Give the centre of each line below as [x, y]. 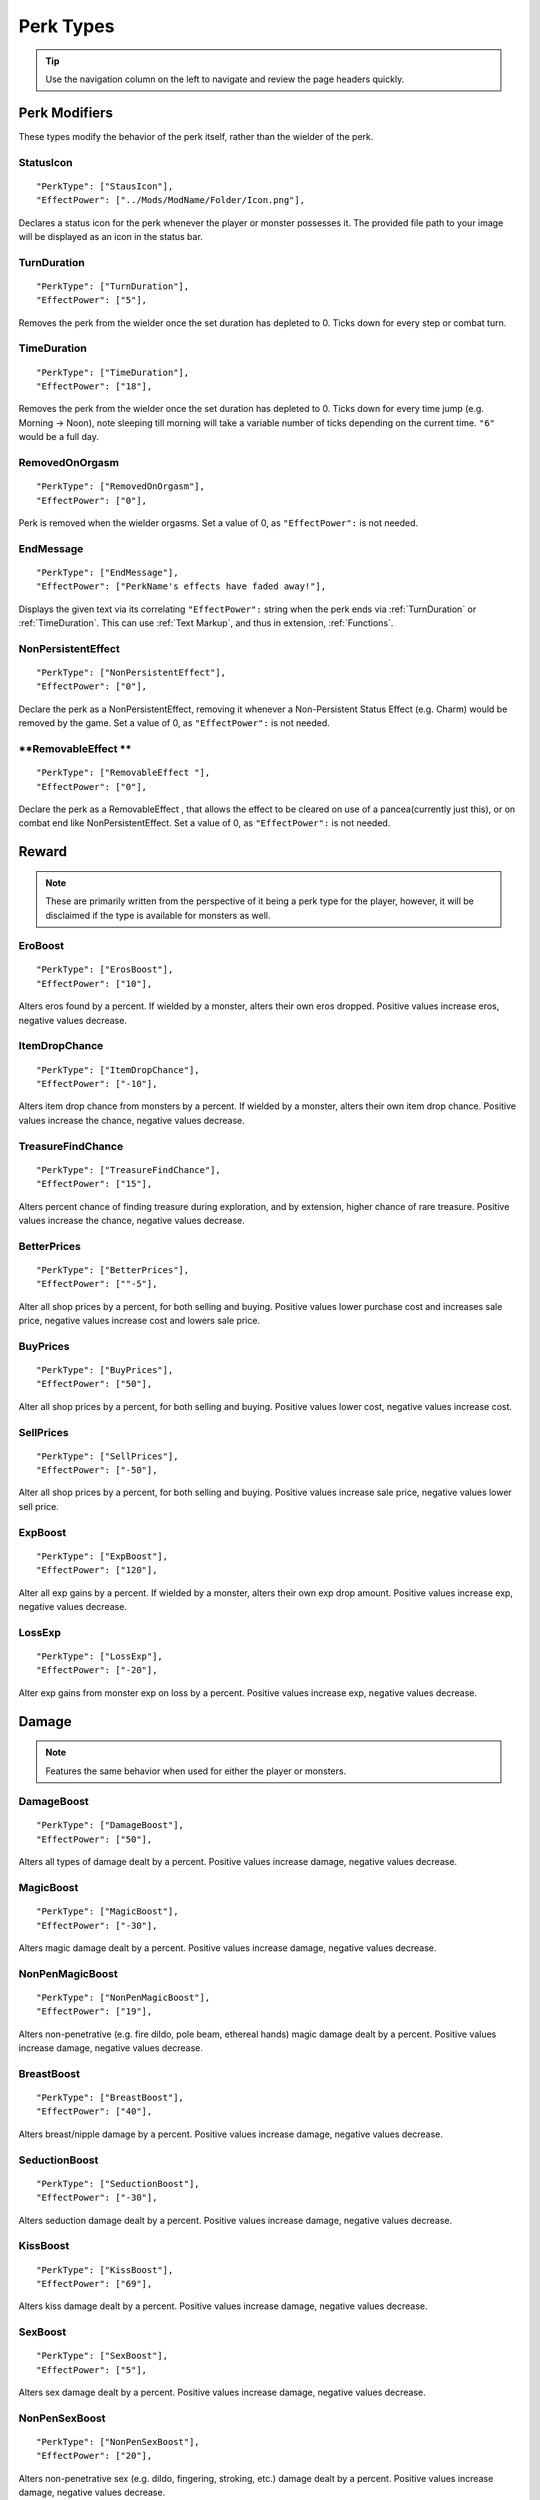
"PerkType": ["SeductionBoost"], [118, 2183]
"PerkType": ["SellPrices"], [107, 1456]
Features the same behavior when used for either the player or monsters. [196, 1771]
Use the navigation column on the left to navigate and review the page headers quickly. [225, 79]
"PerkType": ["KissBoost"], [105, 2269]
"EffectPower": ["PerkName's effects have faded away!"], [181, 586]
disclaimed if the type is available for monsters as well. [158, 915]
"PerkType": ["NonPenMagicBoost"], [123, 1997]
